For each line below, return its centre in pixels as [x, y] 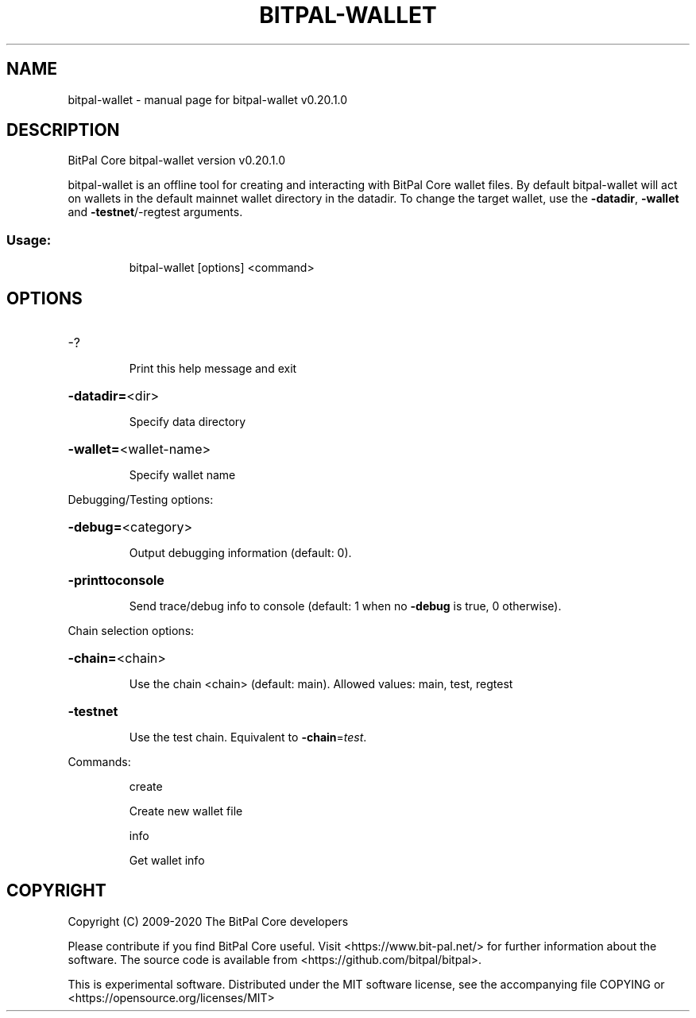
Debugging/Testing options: [141, 500]
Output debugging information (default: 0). [240, 553]
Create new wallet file [186, 811]
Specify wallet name [182, 475]
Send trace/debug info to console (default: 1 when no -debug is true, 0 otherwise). [345, 606]
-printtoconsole [116, 581]
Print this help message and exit [213, 369]
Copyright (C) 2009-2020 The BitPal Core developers [208, 921]
